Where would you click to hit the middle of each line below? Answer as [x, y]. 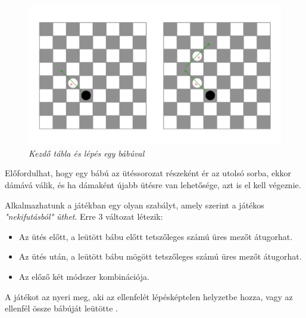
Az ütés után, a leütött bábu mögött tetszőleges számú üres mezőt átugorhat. [160, 256]
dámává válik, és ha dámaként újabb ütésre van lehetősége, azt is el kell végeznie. [153, 184]
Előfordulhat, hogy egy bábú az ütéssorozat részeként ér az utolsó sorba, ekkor [148, 173]
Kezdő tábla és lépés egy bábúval [87, 153]
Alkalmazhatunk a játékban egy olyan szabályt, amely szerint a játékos [135, 205]
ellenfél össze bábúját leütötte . [61, 308]
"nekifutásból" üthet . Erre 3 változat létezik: [84, 216]
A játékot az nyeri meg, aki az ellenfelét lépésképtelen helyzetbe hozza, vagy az [149, 296]
